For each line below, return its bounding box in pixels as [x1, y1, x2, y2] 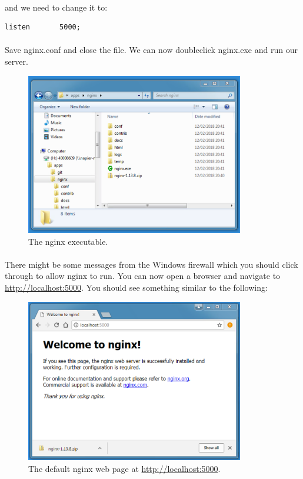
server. [5, 55, 28, 67]
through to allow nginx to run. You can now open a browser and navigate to [5, 270, 281, 282]
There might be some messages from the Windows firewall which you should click [5, 258, 298, 270]
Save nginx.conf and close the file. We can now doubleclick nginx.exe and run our [5, 44, 298, 56]
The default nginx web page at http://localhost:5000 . [28, 462, 221, 474]
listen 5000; [5, 23, 81, 32]
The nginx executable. [28, 235, 108, 247]
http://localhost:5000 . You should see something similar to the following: [5, 281, 268, 293]
